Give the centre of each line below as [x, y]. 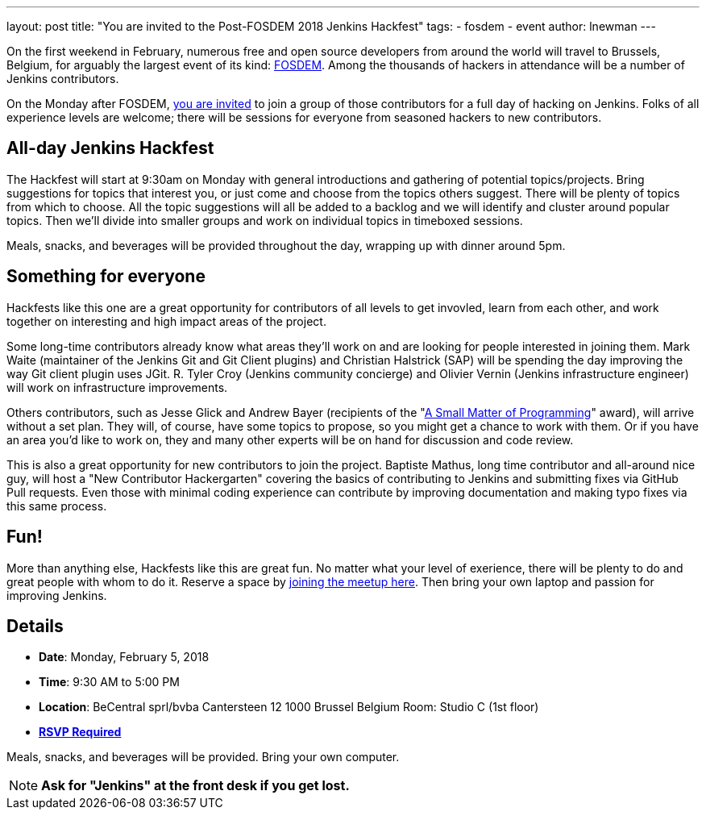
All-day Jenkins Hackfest [110, 148]
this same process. [57, 506]
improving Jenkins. [57, 595]
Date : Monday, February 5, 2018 [124, 657]
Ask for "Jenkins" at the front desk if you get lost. [195, 786]
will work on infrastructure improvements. [117, 387]
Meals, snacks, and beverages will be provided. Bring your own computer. [203, 757]
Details [35, 626]
